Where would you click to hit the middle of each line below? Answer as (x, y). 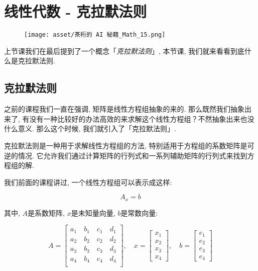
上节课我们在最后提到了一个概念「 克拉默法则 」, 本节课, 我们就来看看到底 (124, 51)
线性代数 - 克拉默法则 (76, 11)
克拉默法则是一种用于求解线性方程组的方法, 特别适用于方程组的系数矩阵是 (126, 145)
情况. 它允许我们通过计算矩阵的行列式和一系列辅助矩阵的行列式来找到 (133, 155)
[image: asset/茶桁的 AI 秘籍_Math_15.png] (95, 35)
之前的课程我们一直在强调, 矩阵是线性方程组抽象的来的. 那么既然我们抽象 (124, 109)
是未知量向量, (93, 212)
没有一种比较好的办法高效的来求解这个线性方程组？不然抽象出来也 (138, 118)
